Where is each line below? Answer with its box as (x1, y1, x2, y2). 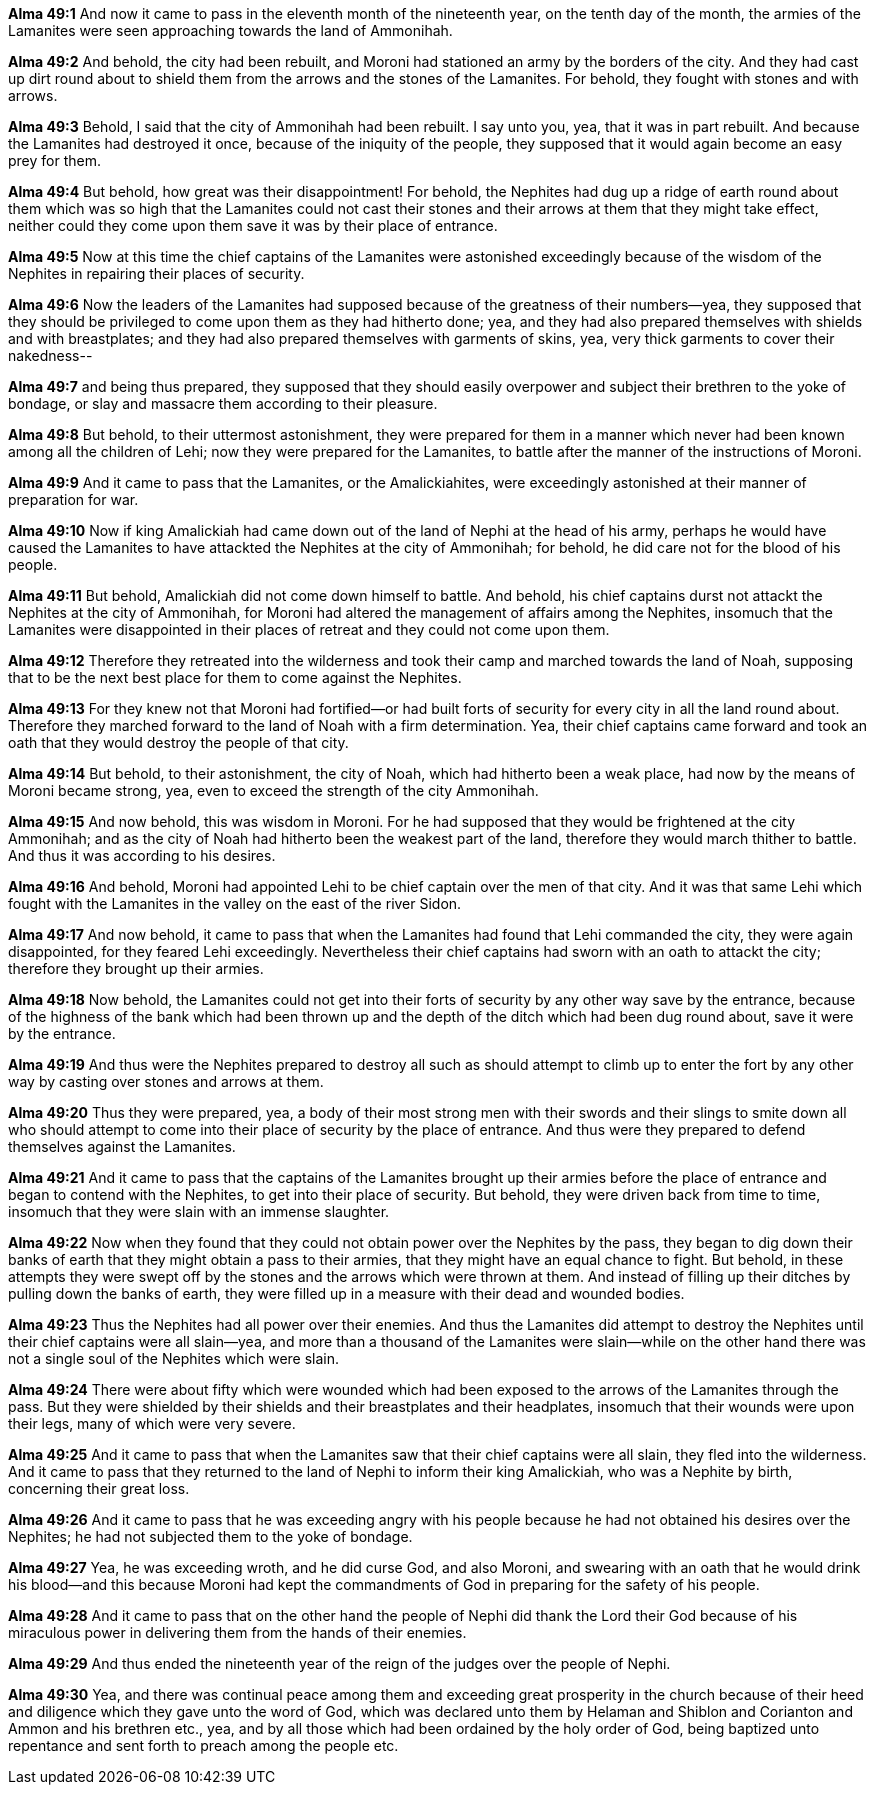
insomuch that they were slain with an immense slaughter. (8, 1203, 390, 1220)
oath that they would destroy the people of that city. (8, 734, 349, 751)
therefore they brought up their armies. (8, 960, 264, 977)
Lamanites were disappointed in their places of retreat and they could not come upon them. (8, 621, 610, 638)
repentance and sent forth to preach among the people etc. (8, 1737, 399, 1754)
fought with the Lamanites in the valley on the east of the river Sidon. (8, 895, 462, 912)
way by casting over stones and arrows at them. (8, 1073, 324, 1090)
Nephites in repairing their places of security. (8, 265, 305, 282)
